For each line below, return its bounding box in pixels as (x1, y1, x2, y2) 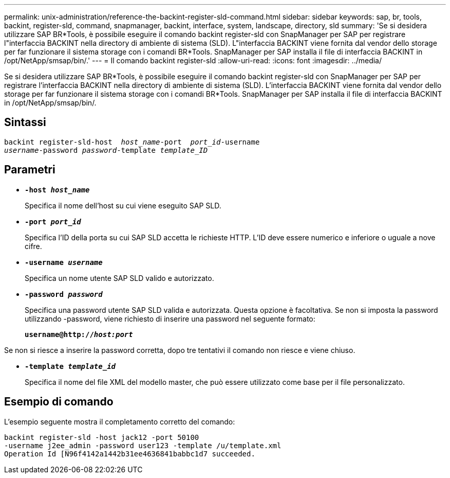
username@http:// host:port (25, 330, 133, 339)
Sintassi (4, 116, 46, 129)
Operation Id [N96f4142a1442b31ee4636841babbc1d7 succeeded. (4, 449, 255, 458)
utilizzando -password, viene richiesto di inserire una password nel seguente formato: (25, 314, 315, 323)
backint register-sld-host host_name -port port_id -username (4, 137, 260, 146)
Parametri (4, 163, 55, 176)
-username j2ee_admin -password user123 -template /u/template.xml (4, 441, 282, 450)
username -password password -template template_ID (4, 146, 208, 154)
